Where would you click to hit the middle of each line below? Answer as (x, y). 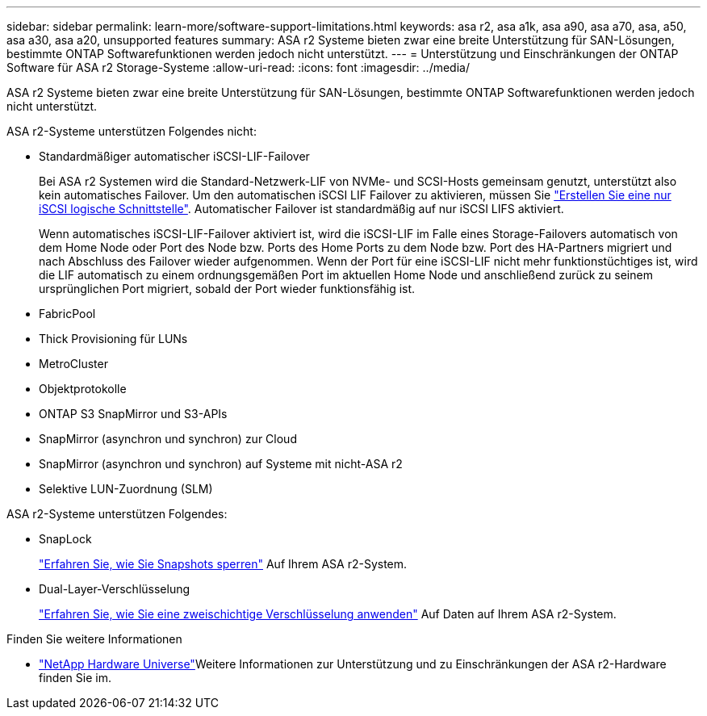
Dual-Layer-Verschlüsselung (115, 589)
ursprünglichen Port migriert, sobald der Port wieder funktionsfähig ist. (227, 289)
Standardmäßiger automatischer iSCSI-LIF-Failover (174, 156)
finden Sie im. (75, 678)
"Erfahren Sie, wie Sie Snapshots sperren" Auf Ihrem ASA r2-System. (223, 564)
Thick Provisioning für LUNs (113, 339)
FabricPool (67, 314)
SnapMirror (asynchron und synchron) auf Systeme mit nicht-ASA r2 (221, 464)
